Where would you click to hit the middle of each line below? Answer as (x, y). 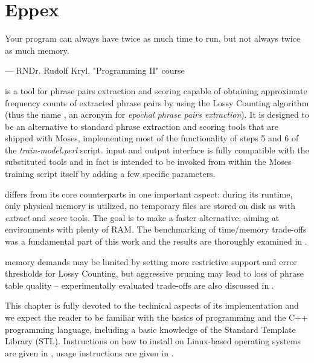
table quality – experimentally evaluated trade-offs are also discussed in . (139, 285)
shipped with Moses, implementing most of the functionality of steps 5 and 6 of (152, 138)
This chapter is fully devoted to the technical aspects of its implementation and (152, 305)
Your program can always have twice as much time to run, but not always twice (153, 38)
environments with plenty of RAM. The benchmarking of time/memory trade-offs (156, 229)
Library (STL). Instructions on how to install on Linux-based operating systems (153, 341)
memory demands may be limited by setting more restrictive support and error (151, 261)
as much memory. (37, 50)
